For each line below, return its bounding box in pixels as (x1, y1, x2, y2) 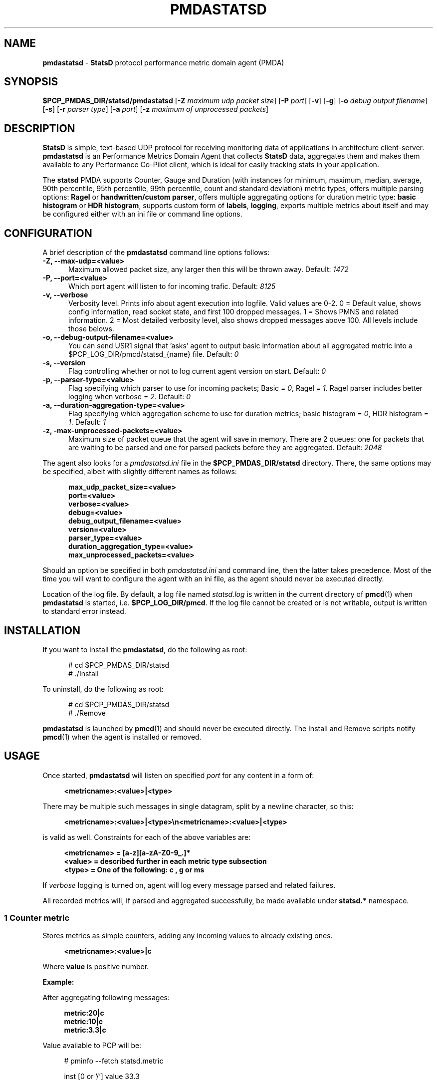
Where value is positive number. (42, 962, 149, 971)
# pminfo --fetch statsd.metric (64, 1056, 164, 1065)
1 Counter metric (4, 913, 70, 923)
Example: (42, 977, 74, 986)
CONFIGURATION (4, 227, 92, 240)
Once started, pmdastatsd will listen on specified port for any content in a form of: (42, 771, 314, 780)
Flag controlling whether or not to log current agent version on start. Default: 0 (68, 367, 326, 376)
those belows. (68, 324, 114, 333)
